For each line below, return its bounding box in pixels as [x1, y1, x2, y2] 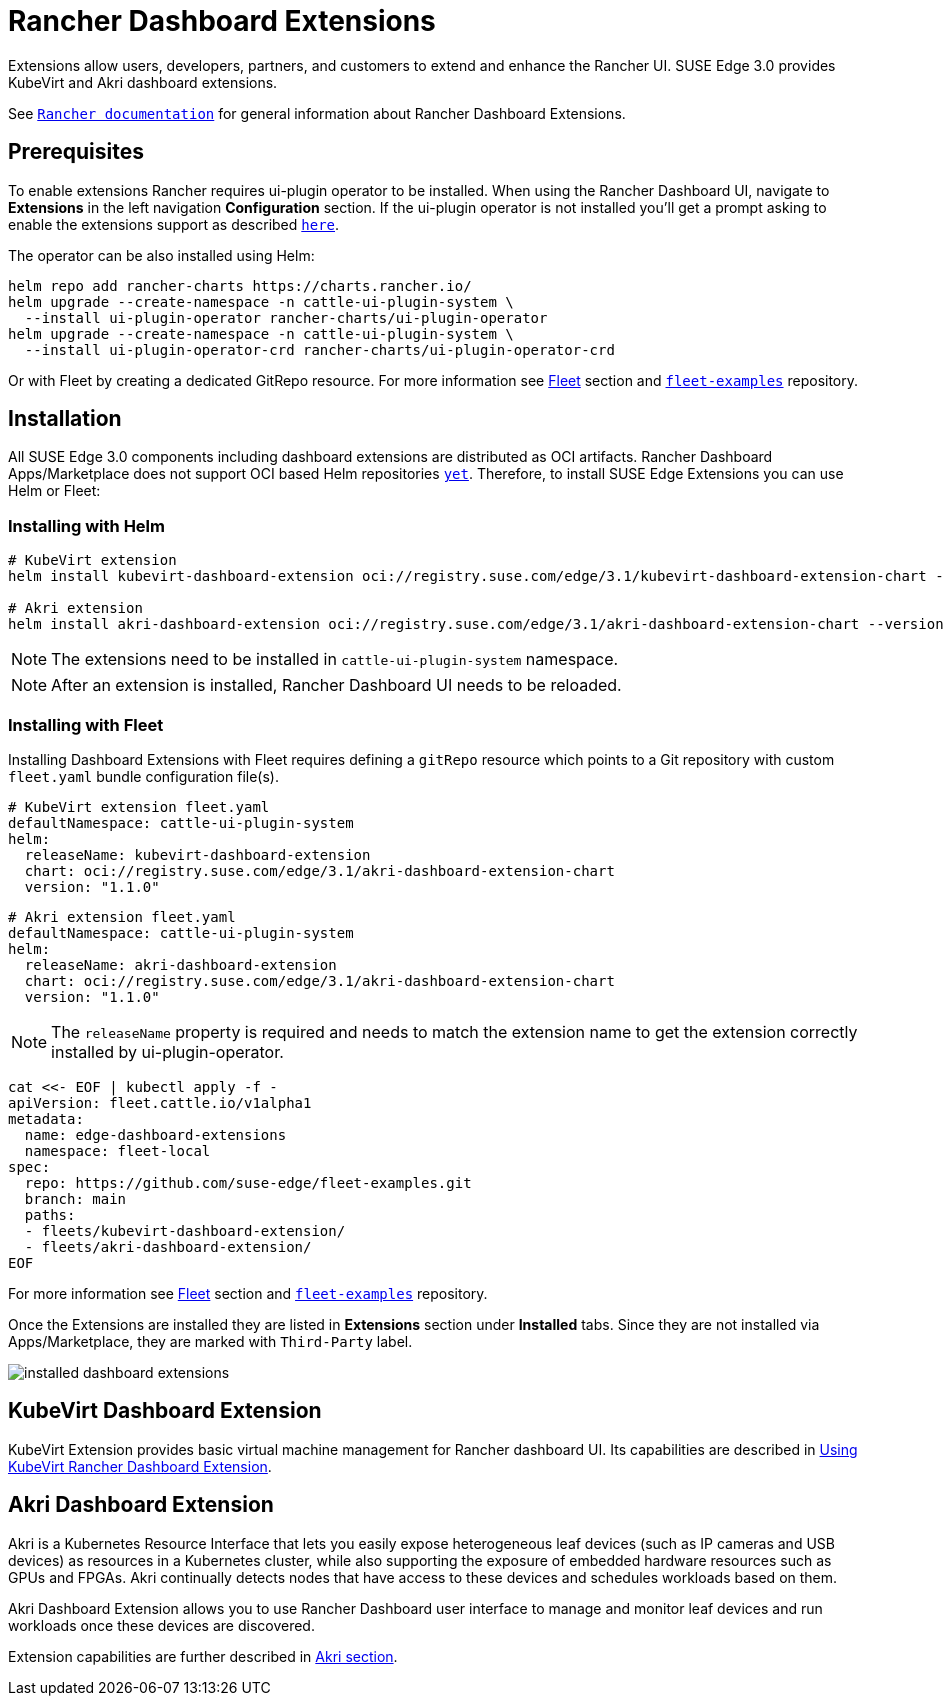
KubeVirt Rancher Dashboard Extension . [8, 1457, 272, 1475]
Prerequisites [8, 139, 144, 165]
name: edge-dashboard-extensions [24, 1126, 287, 1143]
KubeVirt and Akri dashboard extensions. [8, 73, 278, 91]
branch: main [24, 1190, 127, 1207]
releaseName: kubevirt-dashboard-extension [24, 846, 371, 863]
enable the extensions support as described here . [8, 215, 340, 233]
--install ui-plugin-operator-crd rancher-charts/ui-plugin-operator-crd [24, 341, 615, 358]
